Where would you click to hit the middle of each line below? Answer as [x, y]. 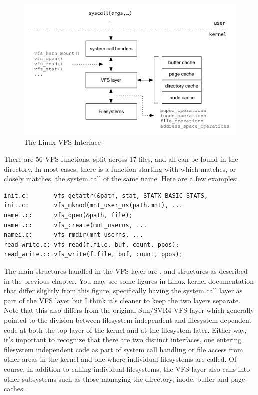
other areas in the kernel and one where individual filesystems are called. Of [120, 359]
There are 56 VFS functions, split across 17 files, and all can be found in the [121, 159]
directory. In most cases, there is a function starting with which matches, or [120, 169]
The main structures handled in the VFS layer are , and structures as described [126, 270]
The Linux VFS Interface [63, 142]
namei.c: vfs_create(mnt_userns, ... [76, 225]
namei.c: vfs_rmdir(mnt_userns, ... [74, 235]
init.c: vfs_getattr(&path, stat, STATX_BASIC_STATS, [106, 196]
